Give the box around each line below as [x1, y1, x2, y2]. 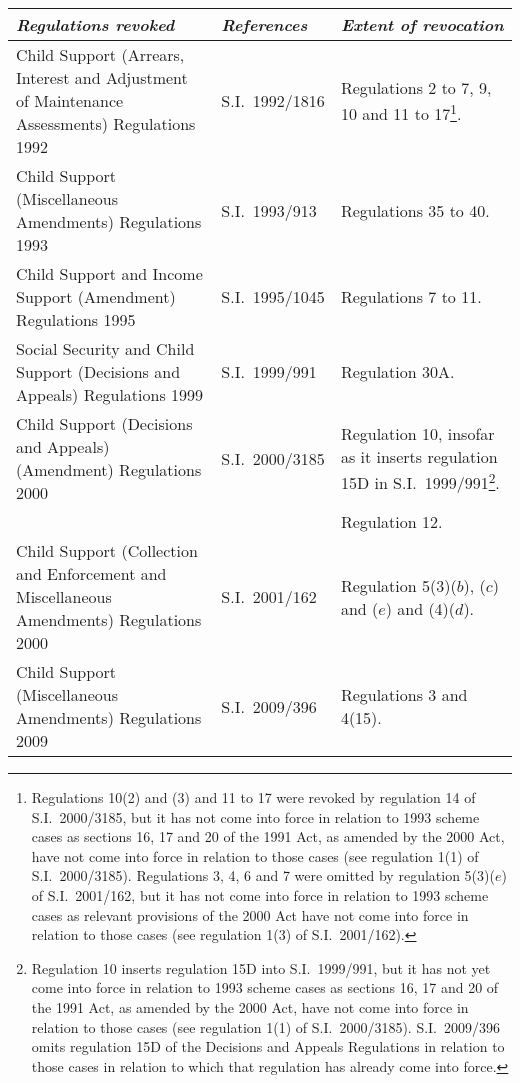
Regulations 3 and [340, 683, 468, 706]
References [221, 13, 308, 36]
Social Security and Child [16, 337, 195, 360]
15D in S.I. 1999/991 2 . [340, 467, 500, 495]
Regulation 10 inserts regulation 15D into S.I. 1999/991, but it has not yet [31, 957, 491, 978]
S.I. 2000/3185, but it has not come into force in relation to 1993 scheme [31, 806, 480, 827]
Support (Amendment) [16, 285, 176, 308]
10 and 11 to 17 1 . [340, 98, 462, 126]
